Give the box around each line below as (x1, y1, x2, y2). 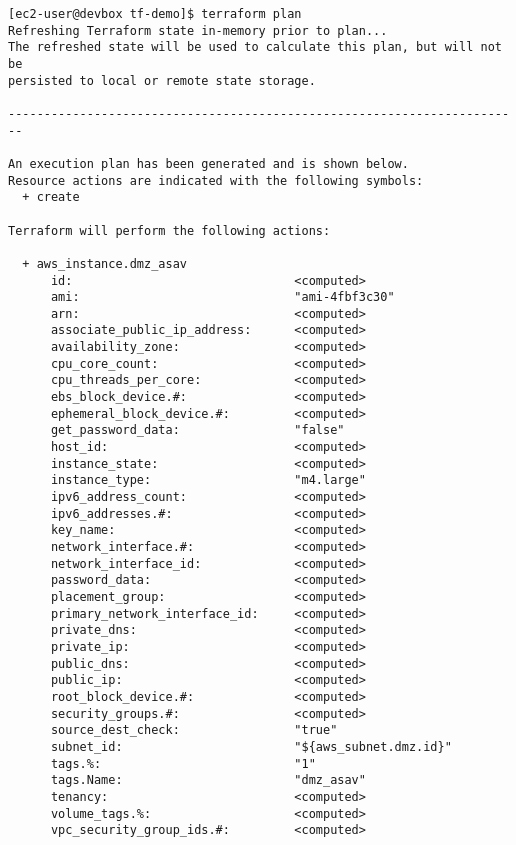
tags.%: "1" (50, 756, 316, 771)
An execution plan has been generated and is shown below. (8, 156, 409, 171)
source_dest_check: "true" (50, 723, 338, 738)
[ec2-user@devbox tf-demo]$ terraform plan (8, 7, 302, 21)
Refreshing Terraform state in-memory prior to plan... (8, 23, 388, 38)
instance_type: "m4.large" (50, 473, 366, 488)
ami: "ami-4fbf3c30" (50, 290, 395, 305)
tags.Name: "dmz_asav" (50, 773, 366, 788)
